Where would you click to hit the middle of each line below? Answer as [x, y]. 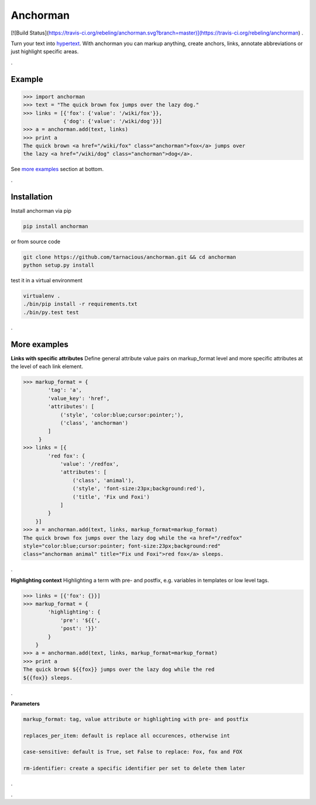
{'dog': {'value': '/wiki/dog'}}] [113, 121]
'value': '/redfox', [90, 464]
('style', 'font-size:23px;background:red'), [139, 489]
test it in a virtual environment [47, 281]
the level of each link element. [47, 367]
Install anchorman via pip [41, 210]
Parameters [25, 704]
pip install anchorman [56, 226]
